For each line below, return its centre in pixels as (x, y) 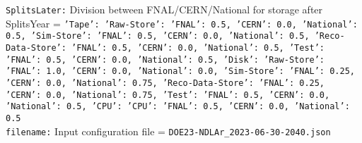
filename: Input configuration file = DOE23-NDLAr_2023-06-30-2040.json (168, 131)
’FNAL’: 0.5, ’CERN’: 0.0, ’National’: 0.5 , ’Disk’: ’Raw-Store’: (165, 60)
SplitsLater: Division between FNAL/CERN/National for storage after (164, 9)
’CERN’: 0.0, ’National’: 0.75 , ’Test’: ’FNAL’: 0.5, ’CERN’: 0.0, (168, 95)
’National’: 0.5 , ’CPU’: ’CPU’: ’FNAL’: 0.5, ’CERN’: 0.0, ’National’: (178, 107)
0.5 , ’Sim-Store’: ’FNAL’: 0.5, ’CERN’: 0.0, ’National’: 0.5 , (158, 36)
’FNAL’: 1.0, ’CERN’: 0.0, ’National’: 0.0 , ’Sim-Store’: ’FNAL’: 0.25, (180, 71)
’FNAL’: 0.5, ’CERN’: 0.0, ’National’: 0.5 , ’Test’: (198, 48)
